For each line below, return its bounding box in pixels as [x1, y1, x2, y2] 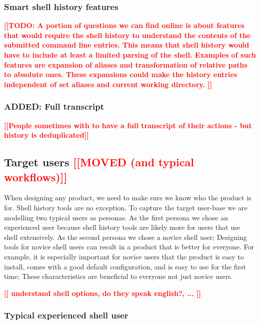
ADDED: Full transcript [4, 100, 104, 113]
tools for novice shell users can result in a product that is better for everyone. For [4, 241, 254, 252]
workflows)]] [4, 169, 67, 184]
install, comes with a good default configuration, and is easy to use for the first [4, 261, 246, 271]
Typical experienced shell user [4, 309, 128, 321]
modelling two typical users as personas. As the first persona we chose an [4, 212, 228, 222]
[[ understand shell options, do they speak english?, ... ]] [4, 287, 201, 298]
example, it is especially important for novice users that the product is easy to [4, 251, 244, 261]
